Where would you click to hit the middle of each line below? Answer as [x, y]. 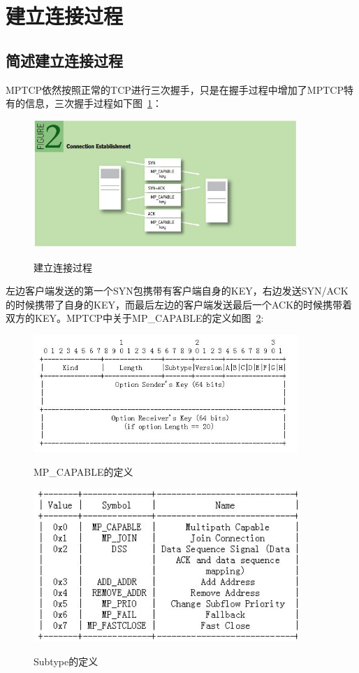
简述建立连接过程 [64, 60]
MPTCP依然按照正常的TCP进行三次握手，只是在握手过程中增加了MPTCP [175, 89]
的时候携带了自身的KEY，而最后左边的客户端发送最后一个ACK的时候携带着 [179, 304]
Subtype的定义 [66, 661]
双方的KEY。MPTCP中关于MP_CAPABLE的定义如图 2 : [135, 318]
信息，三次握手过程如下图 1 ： [93, 103]
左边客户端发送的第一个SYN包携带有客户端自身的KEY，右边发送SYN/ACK [177, 291]
